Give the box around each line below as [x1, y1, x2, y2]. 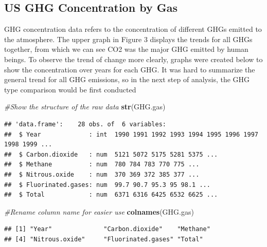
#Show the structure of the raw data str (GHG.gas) [4, 101, 166, 112]
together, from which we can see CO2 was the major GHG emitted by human [4, 44, 248, 54]
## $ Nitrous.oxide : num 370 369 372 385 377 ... [4, 170, 200, 178]
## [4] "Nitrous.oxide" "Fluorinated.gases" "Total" [4, 235, 203, 243]
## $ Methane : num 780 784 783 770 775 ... [4, 161, 200, 168]
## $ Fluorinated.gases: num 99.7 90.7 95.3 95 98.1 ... [4, 181, 210, 188]
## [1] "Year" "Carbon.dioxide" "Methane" [4, 225, 210, 233]
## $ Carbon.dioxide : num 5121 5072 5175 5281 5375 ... [4, 150, 218, 158]
